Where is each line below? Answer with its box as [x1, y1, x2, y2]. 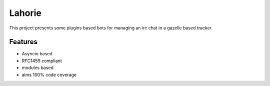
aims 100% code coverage [21, 72, 77, 78]
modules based [21, 65, 54, 71]
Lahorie [9, 7, 42, 18]
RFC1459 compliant [21, 58, 62, 64]
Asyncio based [21, 51, 52, 57]
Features [9, 38, 37, 46]
